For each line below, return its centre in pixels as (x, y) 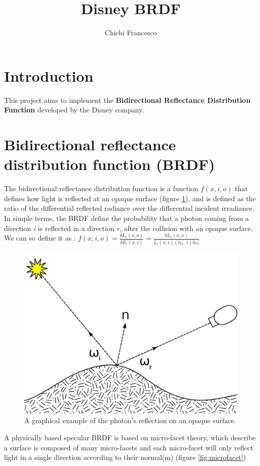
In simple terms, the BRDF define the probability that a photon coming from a (126, 218)
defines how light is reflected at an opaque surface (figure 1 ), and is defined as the (130, 198)
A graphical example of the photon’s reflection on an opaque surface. (130, 420)
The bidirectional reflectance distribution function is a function (101, 188)
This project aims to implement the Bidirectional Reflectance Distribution (127, 100)
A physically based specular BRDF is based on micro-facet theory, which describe (130, 437)
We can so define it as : (40, 238)
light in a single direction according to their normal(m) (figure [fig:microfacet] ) (125, 457)
